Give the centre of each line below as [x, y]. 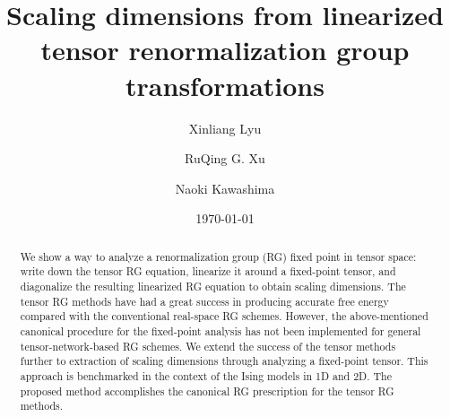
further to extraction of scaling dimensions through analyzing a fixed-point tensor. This [224, 361]
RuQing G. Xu [225, 158]
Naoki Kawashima [225, 188]
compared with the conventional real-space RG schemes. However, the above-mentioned [224, 316]
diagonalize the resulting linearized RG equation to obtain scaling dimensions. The [213, 286]
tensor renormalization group [225, 50]
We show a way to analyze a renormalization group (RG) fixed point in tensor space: [218, 256]
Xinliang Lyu [225, 128]
